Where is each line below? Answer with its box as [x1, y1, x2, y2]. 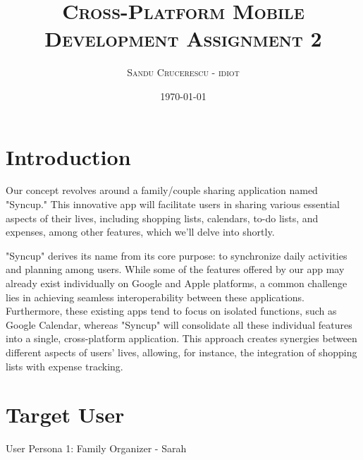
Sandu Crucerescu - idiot [127, 65, 240, 80]
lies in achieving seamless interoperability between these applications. [6, 289, 305, 304]
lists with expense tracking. [6, 358, 123, 373]
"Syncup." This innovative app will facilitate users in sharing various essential [6, 197, 340, 212]
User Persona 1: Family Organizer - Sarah [6, 441, 187, 456]
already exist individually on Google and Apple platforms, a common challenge [6, 276, 347, 290]
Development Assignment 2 [44, 24, 322, 53]
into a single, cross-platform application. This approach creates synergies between [6, 331, 357, 346]
